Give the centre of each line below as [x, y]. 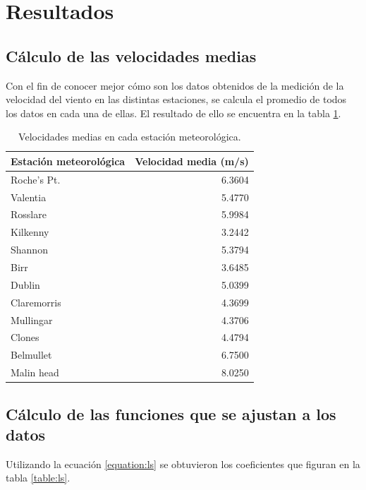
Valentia [29, 197]
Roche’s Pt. [36, 179]
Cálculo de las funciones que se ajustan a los [171, 413]
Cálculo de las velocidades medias [131, 55]
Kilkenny [30, 232]
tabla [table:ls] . [38, 478]
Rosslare [29, 214]
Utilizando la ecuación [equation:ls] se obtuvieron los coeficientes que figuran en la [183, 464]
